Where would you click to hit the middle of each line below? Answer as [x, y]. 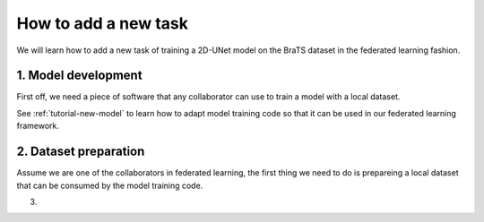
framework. [38, 126]
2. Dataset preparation [81, 152]
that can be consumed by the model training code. [110, 185]
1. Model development [79, 76]
